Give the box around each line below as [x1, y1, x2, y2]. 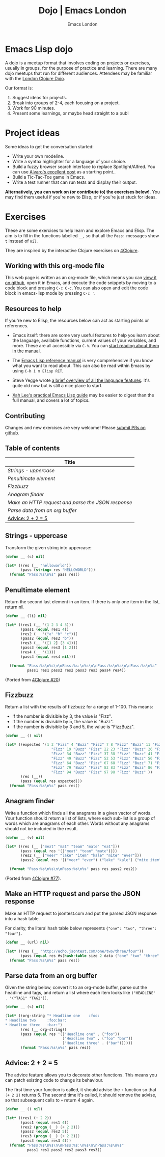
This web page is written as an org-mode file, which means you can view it [5, 275, 157, 281]
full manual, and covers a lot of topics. [12, 397, 90, 403]
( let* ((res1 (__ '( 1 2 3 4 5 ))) [5, 622, 74, 627]
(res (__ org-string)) [20, 1027, 67, 1032]
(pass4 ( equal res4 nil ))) [20, 654, 76, 659]
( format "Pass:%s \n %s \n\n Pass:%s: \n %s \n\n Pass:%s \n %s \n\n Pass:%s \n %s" [9, 663, 157, 668]
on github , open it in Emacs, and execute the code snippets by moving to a [5, 280, 156, 286]
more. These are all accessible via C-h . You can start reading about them [12, 343, 159, 349]
